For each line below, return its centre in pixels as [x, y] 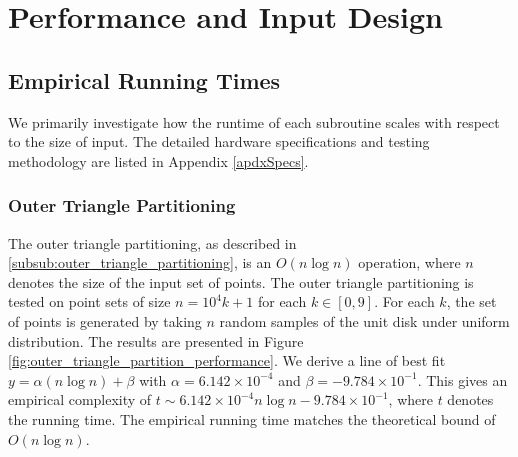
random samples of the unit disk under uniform [364, 320]
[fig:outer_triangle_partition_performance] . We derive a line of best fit [227, 360]
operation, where [409, 262]
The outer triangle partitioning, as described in [152, 242]
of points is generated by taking [105, 320]
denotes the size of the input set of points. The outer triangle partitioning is [241, 281]
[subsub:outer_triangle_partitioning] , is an [140, 262]
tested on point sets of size [89, 301]
